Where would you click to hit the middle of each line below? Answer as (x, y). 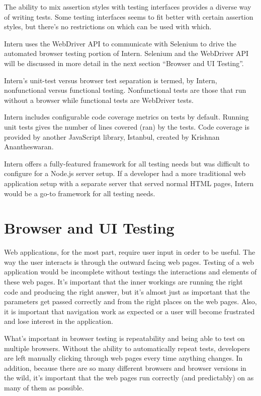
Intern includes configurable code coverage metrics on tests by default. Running (126, 117)
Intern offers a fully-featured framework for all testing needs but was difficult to (127, 163)
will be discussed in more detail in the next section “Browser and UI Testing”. (124, 63)
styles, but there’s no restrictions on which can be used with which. (108, 26)
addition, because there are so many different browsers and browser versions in (125, 367)
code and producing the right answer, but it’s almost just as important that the (127, 291)
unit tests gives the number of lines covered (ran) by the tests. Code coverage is (127, 126)
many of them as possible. (44, 387)
